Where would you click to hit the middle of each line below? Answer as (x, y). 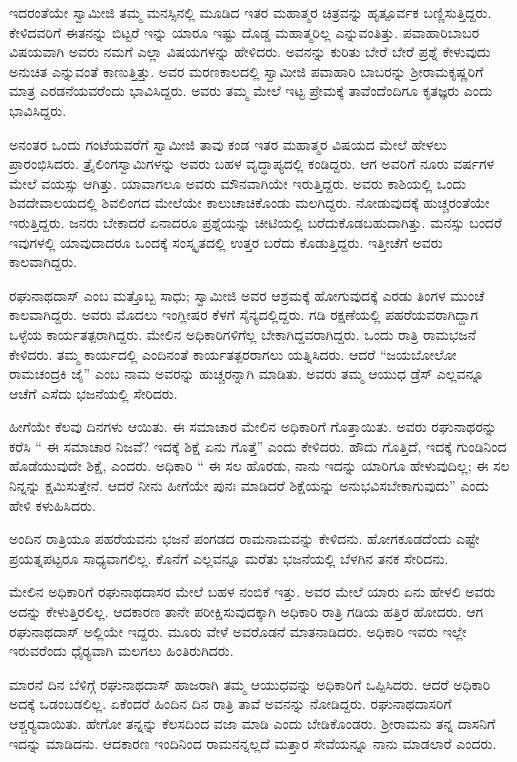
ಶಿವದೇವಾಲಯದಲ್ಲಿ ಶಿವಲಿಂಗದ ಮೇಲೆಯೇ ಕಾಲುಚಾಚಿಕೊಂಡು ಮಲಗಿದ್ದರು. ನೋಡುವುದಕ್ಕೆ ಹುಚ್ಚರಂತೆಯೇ (249, 202)
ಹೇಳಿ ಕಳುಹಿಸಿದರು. (52, 504)
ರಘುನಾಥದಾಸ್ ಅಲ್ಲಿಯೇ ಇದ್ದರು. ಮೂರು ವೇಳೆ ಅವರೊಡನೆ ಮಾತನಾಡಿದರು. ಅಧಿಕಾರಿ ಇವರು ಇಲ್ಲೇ (238, 630)
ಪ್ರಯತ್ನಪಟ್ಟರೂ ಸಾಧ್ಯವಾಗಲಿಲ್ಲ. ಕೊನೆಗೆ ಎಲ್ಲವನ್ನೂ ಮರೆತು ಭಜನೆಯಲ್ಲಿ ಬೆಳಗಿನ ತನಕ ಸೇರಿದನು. (229, 557)
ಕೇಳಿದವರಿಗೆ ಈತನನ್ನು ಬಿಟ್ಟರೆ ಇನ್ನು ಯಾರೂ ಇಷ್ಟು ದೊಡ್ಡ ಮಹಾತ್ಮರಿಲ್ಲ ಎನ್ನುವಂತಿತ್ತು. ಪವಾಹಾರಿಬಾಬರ (244, 31)
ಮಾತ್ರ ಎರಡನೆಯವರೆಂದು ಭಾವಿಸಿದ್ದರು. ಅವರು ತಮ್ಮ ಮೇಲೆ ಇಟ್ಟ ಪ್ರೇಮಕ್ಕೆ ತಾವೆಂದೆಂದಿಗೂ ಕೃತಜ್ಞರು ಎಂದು (251, 90)
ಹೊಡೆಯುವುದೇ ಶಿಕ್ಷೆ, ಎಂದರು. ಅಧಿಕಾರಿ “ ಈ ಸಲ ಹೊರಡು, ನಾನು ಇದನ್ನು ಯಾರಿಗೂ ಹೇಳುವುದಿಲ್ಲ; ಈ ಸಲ (259, 465)
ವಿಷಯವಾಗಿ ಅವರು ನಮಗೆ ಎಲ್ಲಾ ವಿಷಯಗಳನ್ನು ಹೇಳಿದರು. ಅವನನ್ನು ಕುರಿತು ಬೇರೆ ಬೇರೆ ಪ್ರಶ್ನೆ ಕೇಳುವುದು (250, 51)
